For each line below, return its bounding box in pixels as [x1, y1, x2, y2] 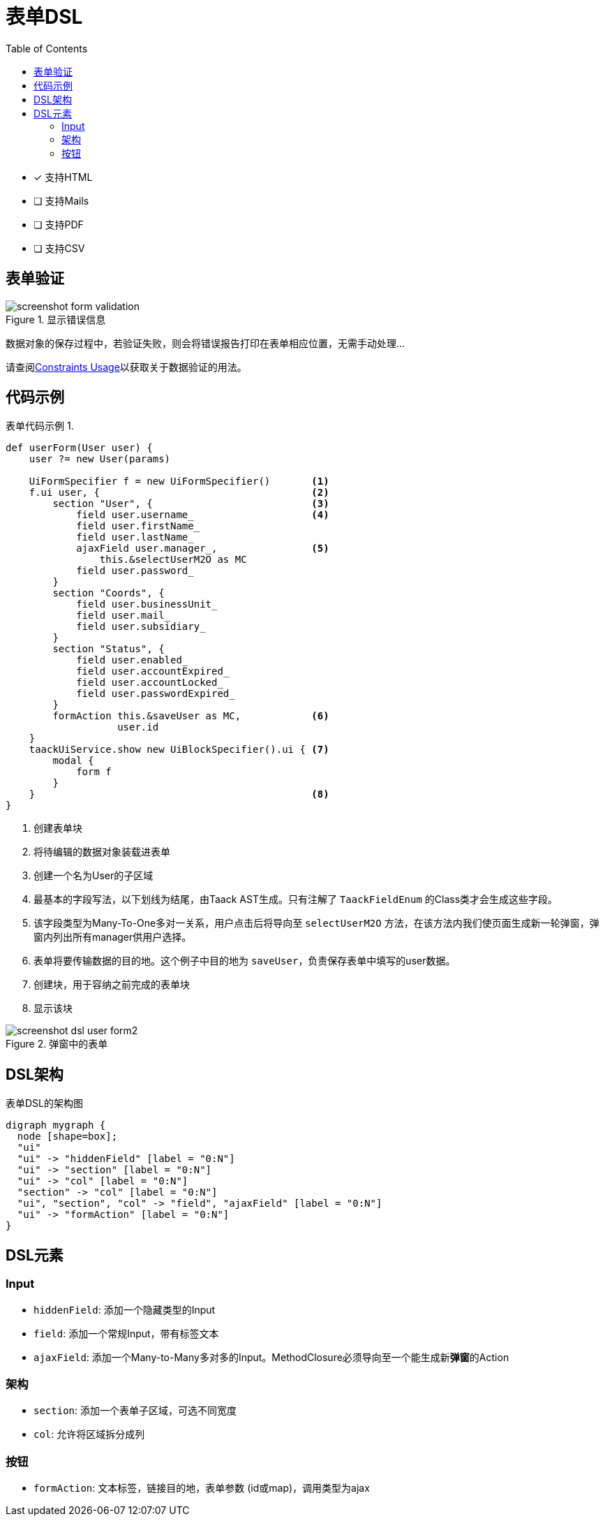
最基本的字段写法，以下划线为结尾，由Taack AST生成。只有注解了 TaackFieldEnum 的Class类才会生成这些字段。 [33, 893, 558, 906]
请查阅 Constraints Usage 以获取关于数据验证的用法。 [6, 360, 247, 373]
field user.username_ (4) [76, 509, 329, 521]
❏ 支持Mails [33, 194, 89, 207]
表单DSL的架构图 [6, 1097, 84, 1110]
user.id [117, 721, 159, 733]
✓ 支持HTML [33, 170, 93, 183]
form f [76, 766, 112, 778]
